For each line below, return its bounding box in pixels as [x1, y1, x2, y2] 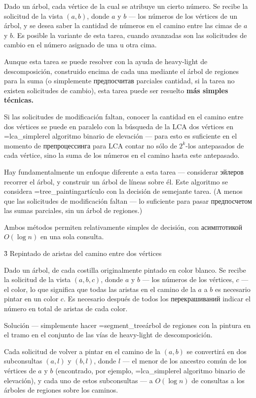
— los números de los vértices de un [128, 10, 238, 21]
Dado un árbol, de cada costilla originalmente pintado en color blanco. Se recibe [4, 264, 246, 275]
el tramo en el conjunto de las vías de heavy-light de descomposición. [4, 329, 213, 340]
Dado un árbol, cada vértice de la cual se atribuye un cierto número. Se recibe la [4, 1, 248, 11]
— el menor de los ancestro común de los [122, 356, 247, 366]
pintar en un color [4, 293, 59, 304]
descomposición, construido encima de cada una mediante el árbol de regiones [4, 66, 239, 76]
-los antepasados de [185, 140, 244, 150]
